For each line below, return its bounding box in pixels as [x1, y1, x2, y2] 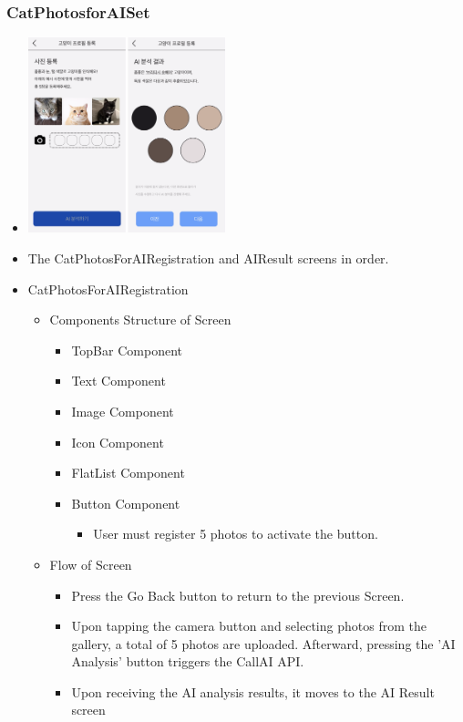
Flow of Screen [49, 554, 132, 573]
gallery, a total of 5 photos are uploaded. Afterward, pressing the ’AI [71, 634, 456, 653]
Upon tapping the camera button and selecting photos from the [71, 616, 427, 635]
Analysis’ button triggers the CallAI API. [71, 652, 304, 671]
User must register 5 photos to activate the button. [93, 524, 378, 543]
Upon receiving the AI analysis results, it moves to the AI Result [71, 682, 435, 701]
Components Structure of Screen [49, 310, 231, 329]
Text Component [71, 371, 166, 390]
